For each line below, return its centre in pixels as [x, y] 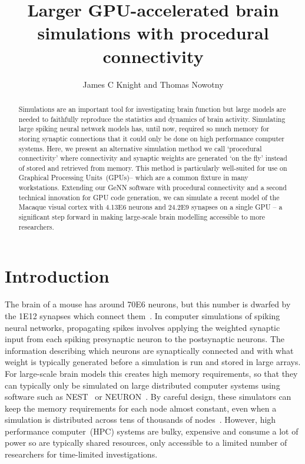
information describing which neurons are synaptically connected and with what [149, 350]
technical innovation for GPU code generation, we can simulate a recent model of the [149, 197]
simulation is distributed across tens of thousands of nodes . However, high [140, 420]
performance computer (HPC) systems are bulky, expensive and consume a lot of [152, 431]
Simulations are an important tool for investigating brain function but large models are [152, 109]
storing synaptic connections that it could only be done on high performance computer [152, 138]
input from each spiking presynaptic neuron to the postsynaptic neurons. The [145, 339]
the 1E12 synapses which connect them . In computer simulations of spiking [142, 315]
